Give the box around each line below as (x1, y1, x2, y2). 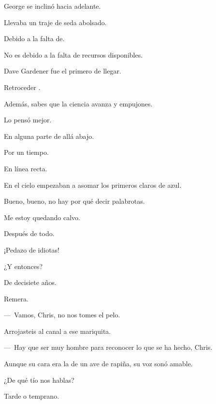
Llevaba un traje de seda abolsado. (4, 17, 107, 27)
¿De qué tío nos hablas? (4, 374, 74, 385)
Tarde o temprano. (4, 391, 59, 401)
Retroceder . (4, 82, 41, 92)
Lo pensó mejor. (4, 115, 52, 125)
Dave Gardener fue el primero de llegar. (4, 66, 121, 76)
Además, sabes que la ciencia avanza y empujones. (4, 98, 153, 108)
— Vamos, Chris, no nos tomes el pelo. (4, 310, 120, 320)
